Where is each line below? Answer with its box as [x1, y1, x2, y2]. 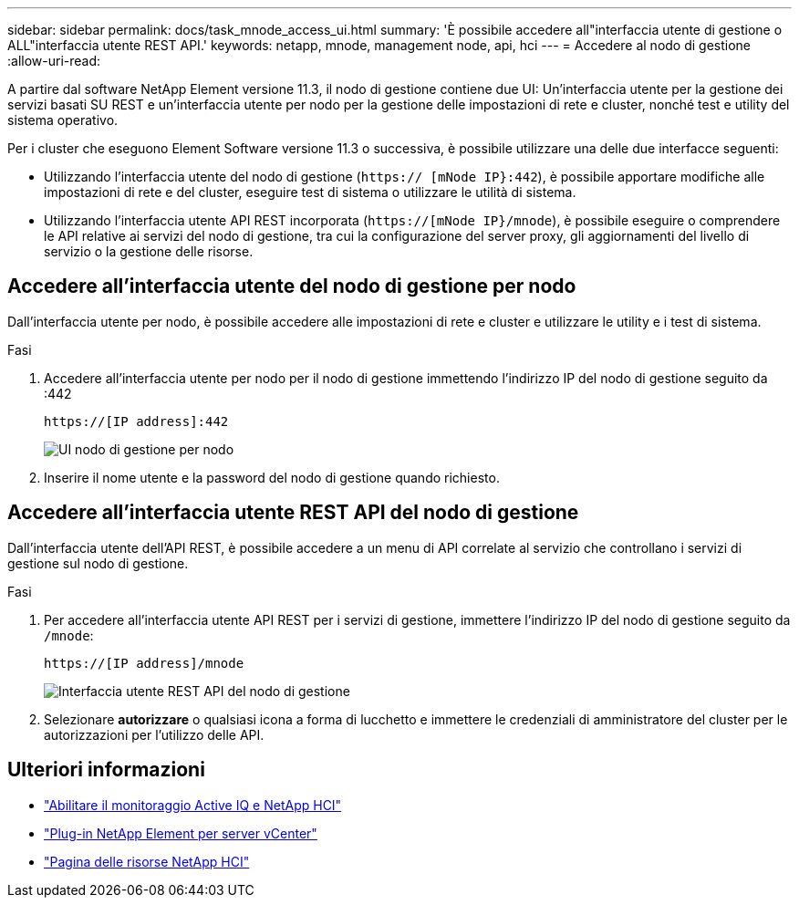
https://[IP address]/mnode [44, 655, 244, 671]
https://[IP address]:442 [44, 413, 229, 429]
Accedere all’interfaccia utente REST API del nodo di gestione [7, 501, 579, 525]
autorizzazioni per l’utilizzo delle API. [44, 726, 265, 743]
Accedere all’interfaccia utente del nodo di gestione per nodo [7, 275, 576, 298]
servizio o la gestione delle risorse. [44, 244, 254, 259]
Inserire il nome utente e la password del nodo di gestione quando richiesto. [44, 469, 500, 485]
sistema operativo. [7, 112, 119, 128]
